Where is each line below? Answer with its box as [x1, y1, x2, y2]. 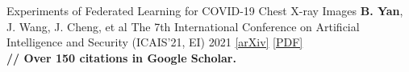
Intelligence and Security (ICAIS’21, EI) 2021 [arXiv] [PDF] [6, 34, 303, 50]
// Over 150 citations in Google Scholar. [6, 49, 236, 66]
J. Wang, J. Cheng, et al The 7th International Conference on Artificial [6, 18, 360, 34]
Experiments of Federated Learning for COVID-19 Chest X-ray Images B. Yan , [6, 2, 403, 18]
